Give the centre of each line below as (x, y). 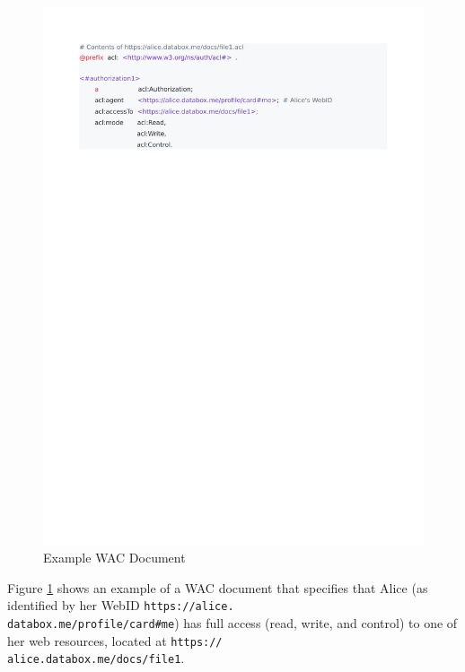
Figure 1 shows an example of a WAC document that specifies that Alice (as (218, 587)
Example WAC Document (114, 558)
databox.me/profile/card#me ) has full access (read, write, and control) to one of (232, 623)
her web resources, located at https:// (115, 640)
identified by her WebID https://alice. (121, 605)
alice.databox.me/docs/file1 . (96, 658)
